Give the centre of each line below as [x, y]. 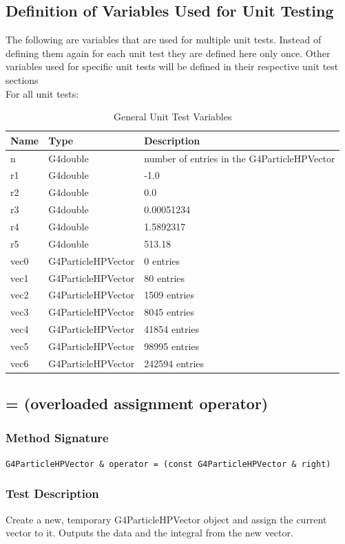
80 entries [165, 278]
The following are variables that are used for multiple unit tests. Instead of [164, 40]
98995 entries [172, 346]
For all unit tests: [42, 93]
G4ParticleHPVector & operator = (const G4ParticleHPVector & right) [168, 464]
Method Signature [57, 437]
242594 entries [174, 363]
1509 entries [169, 295]
